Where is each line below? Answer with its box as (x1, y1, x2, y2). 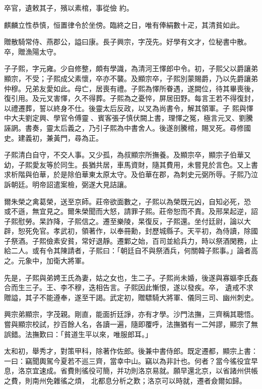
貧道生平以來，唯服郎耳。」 (63, 328, 152, 339)
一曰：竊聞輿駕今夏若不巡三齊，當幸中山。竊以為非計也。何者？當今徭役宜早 (4, 355, 258, 366)
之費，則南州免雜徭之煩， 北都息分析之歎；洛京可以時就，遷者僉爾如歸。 (4, 375, 246, 385)
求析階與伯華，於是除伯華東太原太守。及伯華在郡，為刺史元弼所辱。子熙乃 (4, 169, 251, 180)
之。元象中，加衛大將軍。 (4, 255, 89, 266)
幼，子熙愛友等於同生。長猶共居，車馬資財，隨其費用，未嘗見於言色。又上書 (4, 159, 258, 170)
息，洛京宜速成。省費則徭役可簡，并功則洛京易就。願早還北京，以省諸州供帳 (4, 365, 258, 376)
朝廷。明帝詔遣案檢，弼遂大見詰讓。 (11, 179, 131, 189)
